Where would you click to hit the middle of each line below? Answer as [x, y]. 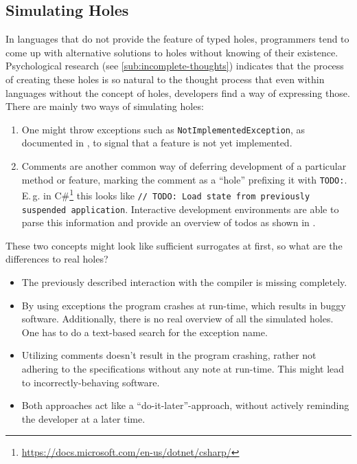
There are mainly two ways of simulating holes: [105, 106]
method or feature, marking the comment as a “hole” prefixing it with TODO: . [184, 179]
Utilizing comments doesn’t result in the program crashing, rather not [169, 355]
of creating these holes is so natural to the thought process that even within [165, 79]
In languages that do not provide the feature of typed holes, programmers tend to [177, 39]
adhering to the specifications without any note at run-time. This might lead [183, 368]
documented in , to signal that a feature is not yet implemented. [157, 143]
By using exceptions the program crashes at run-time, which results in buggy [184, 305]
